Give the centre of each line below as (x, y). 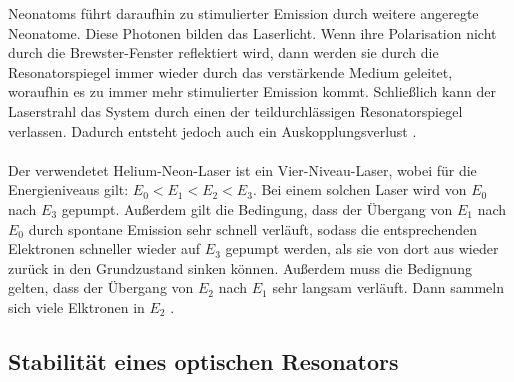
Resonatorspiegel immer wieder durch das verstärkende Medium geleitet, (230, 71)
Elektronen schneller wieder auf (104, 248)
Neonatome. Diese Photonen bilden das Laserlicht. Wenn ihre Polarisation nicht (252, 32)
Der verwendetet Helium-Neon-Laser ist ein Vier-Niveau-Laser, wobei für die (242, 169)
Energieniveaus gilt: (68, 189)
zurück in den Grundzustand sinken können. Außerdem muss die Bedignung (240, 267)
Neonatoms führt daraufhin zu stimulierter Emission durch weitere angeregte (243, 13)
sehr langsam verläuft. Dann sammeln (388, 287)
